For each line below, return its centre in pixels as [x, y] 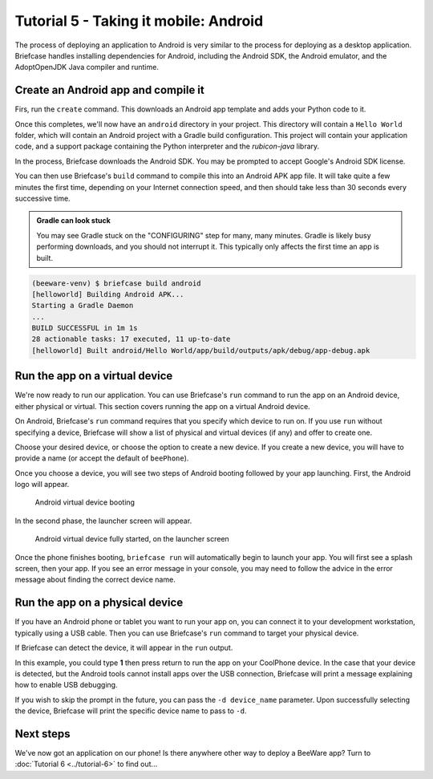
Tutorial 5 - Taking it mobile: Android [139, 21]
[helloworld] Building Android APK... [108, 294]
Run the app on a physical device [99, 603]
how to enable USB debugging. [66, 685]
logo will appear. [42, 485]
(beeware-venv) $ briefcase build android [116, 283]
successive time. [43, 198]
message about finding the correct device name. [95, 580]
